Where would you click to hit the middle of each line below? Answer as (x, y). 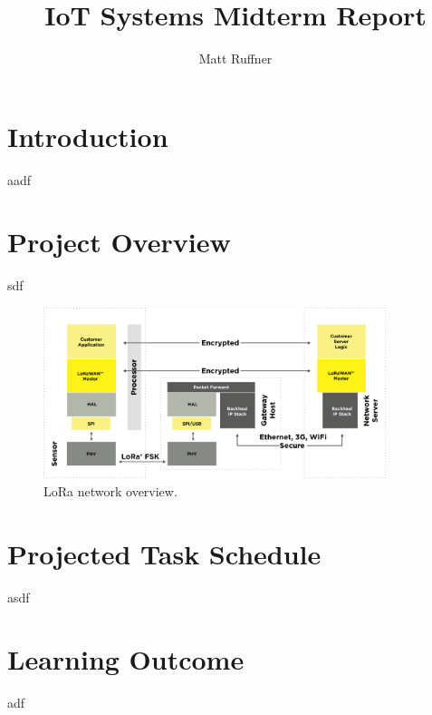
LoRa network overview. (110, 490)
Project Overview (119, 242)
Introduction (88, 136)
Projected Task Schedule (164, 553)
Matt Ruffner (235, 59)
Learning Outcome (126, 659)
